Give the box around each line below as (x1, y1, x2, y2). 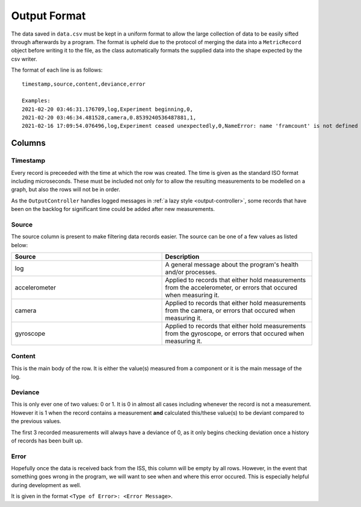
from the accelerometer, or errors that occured (165, 283, 298, 292)
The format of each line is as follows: (11, 66, 103, 74)
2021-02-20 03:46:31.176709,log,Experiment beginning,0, (22, 105, 194, 113)
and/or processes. (165, 268, 217, 277)
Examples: (22, 97, 51, 104)
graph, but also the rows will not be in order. (11, 186, 120, 193)
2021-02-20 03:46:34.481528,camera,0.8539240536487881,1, (22, 115, 197, 121)
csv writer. (11, 55, 37, 63)
